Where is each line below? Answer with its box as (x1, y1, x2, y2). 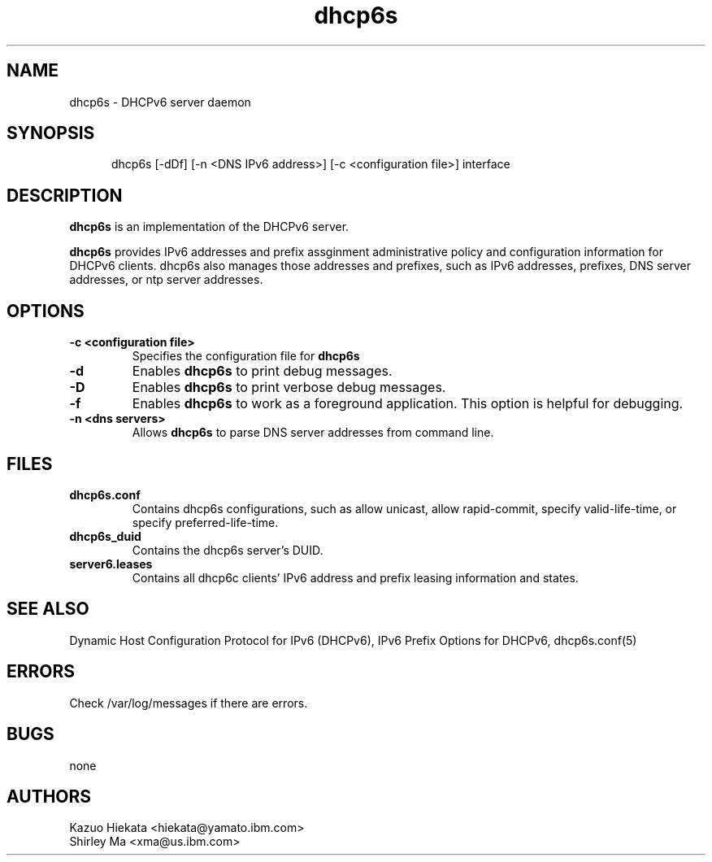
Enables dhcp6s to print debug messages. (132, 363, 393, 380)
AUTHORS (7, 786, 92, 807)
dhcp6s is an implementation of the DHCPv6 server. (69, 220, 349, 234)
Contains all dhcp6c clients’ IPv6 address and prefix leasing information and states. (132, 570, 579, 585)
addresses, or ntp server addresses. (69, 272, 263, 287)
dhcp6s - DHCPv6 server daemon (69, 94, 251, 109)
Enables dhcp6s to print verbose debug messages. (132, 379, 446, 396)
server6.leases (69, 556, 153, 571)
